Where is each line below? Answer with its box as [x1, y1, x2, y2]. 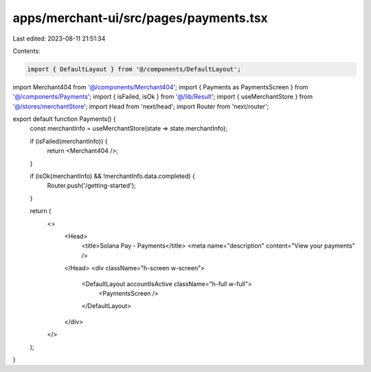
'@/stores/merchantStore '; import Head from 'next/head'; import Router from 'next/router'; [12, 102, 269, 110]
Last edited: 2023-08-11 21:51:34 [12, 34, 106, 43]
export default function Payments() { [12, 115, 116, 123]
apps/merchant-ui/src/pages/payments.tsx [12, 10, 268, 25]
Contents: [12, 47, 41, 55]
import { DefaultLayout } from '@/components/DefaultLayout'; [27, 65, 241, 73]
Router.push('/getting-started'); [47, 182, 137, 190]
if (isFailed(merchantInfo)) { [30, 137, 108, 145]
